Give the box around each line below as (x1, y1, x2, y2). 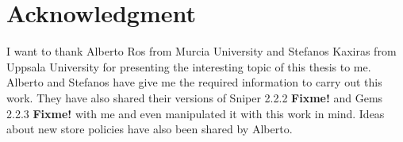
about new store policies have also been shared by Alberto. (6, 121, 293, 137)
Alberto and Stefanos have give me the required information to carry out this (6, 74, 382, 90)
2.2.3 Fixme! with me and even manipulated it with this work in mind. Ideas (6, 105, 385, 121)
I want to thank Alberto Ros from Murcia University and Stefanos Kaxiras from (6, 43, 397, 59)
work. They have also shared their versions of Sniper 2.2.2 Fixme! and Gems (6, 89, 383, 106)
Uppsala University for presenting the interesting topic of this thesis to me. (6, 58, 371, 75)
